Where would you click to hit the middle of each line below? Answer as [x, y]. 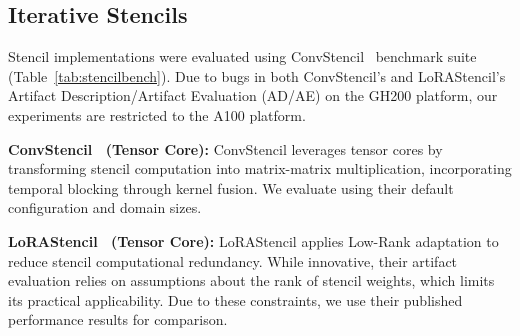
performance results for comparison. [118, 319]
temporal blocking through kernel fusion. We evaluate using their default [231, 187]
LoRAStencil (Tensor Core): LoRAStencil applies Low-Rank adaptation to [253, 240]
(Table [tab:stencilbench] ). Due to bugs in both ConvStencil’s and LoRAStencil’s [257, 75]
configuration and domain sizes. [105, 207]
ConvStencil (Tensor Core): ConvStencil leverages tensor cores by [225, 148]
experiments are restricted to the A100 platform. [157, 114]
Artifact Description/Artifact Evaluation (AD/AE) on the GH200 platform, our [253, 95]
